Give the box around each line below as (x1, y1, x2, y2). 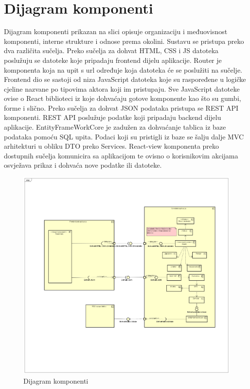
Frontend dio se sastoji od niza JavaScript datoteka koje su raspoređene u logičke (4, 74, 246, 84)
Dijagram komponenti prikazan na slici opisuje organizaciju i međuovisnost (4, 26, 228, 37)
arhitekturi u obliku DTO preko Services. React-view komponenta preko (4, 141, 219, 151)
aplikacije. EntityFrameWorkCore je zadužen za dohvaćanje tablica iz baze (4, 122, 226, 132)
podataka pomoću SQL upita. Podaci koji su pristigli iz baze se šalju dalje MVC (4, 131, 244, 141)
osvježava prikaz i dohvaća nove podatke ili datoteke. (4, 160, 162, 170)
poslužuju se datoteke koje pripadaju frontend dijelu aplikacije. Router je (4, 55, 222, 65)
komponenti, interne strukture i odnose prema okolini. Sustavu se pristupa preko (4, 36, 244, 46)
